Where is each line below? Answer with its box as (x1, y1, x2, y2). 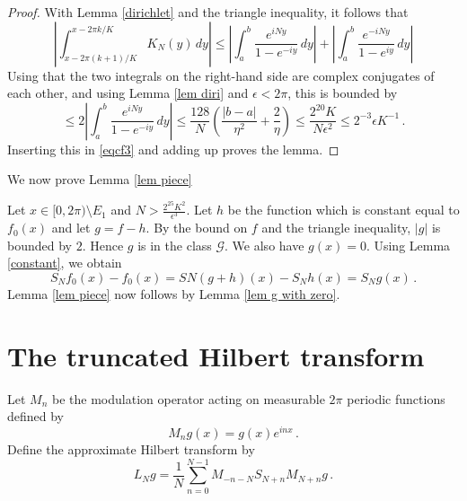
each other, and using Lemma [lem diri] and (7, 83, 249, 102)
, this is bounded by (287, 83, 398, 102)
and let (51, 218, 91, 237)
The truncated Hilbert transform (7, 337, 425, 374)
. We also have (225, 235, 304, 254)
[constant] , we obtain (7, 253, 122, 272)
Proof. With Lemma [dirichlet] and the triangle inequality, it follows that (7, 3, 409, 21)
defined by (7, 407, 65, 426)
